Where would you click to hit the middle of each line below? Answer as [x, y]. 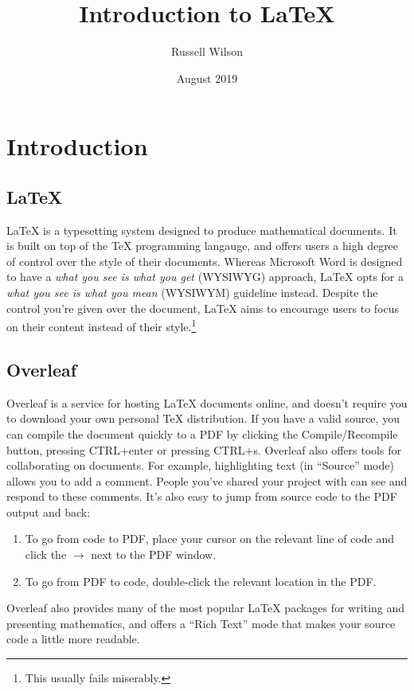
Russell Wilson [207, 51]
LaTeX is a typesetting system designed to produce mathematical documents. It [202, 230]
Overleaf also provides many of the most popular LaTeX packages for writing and [206, 608]
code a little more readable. [73, 639]
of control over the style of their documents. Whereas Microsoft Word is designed [205, 261]
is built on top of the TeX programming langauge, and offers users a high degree [203, 246]
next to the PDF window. [154, 554]
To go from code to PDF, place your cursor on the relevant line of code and [210, 539]
